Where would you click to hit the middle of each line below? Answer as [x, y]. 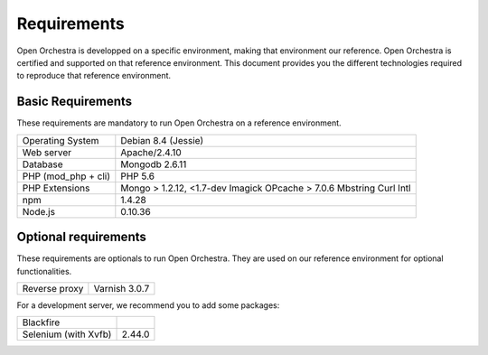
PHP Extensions [56, 188]
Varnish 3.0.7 [122, 288]
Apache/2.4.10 [151, 152]
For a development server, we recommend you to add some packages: [148, 305]
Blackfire [41, 322]
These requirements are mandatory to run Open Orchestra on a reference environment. [179, 123]
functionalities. [44, 271]
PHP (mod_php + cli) [66, 176]
